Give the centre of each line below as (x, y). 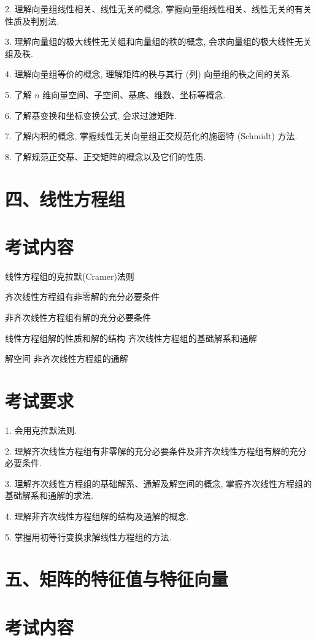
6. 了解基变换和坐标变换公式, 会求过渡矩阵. (91, 115)
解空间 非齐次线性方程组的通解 (67, 359)
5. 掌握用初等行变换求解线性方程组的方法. (88, 536)
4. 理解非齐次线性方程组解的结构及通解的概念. (97, 516)
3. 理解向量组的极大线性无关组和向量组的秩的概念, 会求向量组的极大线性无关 (159, 41)
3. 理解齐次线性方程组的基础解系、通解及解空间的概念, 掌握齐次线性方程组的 (159, 483)
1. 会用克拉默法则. (41, 430)
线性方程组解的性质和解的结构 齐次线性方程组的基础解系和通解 (131, 338)
